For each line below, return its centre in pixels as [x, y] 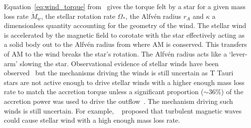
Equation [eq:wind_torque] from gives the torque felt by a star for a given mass [125, 6]
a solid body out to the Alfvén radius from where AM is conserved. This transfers [125, 44]
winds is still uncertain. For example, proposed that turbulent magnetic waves [123, 110]
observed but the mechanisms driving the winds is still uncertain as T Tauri [119, 73]
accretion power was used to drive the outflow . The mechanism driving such [118, 101]
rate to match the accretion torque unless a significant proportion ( [104, 92]
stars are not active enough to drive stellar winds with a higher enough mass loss [124, 82]
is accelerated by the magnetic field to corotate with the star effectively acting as [124, 35]
